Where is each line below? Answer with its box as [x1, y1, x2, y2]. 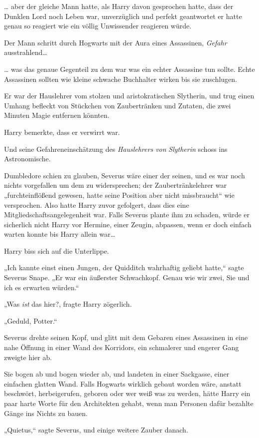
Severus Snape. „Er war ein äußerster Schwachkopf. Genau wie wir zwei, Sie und [4, 272, 250, 283]
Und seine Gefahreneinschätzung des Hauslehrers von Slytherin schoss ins [4, 143, 228, 154]
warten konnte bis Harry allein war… [4, 229, 116, 239]
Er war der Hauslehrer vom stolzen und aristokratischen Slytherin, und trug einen [4, 90, 255, 101]
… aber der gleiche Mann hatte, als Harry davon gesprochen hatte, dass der [4, 1, 234, 11]
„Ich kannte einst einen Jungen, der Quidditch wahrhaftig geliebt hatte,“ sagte [4, 262, 244, 273]
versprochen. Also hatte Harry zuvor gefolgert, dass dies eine [4, 199, 189, 210]
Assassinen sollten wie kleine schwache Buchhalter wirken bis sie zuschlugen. [4, 73, 237, 84]
